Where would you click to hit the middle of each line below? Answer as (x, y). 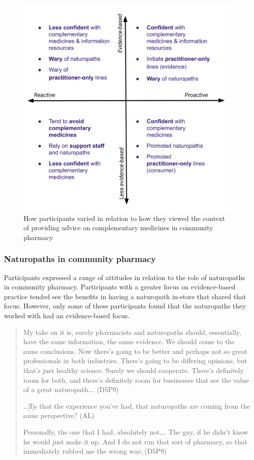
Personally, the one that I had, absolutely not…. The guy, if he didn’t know (136, 431)
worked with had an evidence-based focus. (67, 315)
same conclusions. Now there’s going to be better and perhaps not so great (135, 351)
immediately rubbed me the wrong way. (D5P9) (95, 451)
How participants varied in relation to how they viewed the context (124, 218)
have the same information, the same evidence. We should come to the (129, 341)
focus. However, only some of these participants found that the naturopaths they (125, 306)
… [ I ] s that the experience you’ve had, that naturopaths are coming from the (137, 405)
